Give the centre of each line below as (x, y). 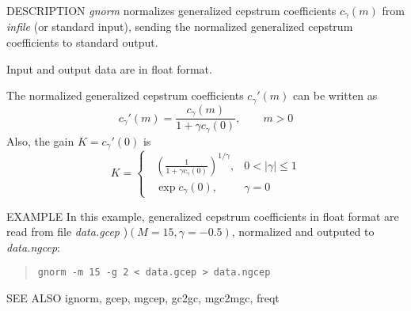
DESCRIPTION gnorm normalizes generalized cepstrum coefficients (171, 10)
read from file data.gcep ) (67, 231)
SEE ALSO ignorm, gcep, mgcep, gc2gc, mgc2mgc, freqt (143, 298)
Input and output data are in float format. (109, 68)
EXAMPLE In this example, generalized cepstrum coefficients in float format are (203, 216)
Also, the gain (40, 140)
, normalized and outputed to (303, 231)
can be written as (335, 95)
